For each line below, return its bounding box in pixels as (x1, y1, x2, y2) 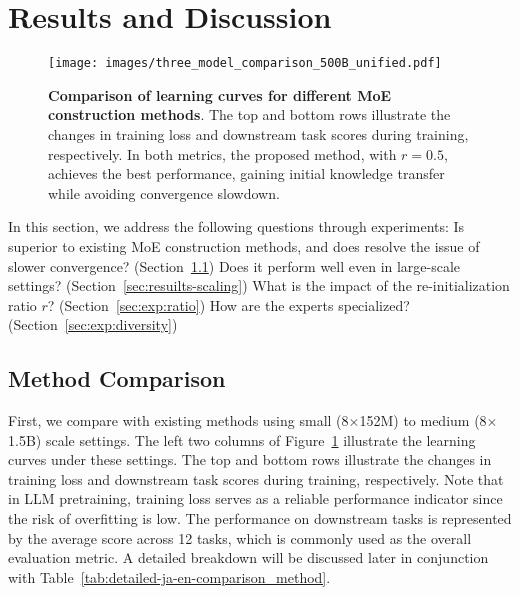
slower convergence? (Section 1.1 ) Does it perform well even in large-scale (8, 255, 461, 276)
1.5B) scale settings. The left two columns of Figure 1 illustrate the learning (8, 429, 476, 450)
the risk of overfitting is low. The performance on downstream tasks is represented (8, 508, 512, 529)
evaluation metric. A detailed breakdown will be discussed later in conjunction (8, 547, 489, 568)
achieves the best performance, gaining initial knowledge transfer (48, 163, 445, 184)
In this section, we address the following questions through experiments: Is (8, 216, 465, 237)
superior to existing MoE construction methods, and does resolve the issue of (8, 235, 480, 256)
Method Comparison (8, 363, 226, 394)
